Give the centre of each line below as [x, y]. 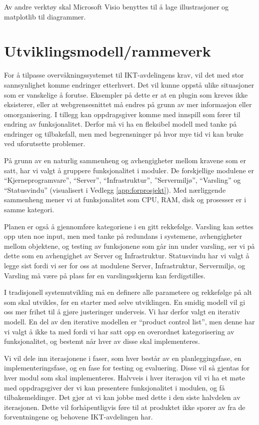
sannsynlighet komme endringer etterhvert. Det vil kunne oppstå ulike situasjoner [129, 84]
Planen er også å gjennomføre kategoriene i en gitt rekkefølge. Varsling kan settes [129, 226]
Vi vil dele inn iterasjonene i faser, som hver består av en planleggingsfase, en [123, 358]
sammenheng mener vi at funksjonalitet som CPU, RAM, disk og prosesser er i [125, 199]
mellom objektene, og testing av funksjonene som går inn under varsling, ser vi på [129, 246]
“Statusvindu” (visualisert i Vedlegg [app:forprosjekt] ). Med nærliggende [115, 189]
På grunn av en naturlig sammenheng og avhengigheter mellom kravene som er [125, 160]
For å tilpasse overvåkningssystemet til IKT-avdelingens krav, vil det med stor [124, 75]
